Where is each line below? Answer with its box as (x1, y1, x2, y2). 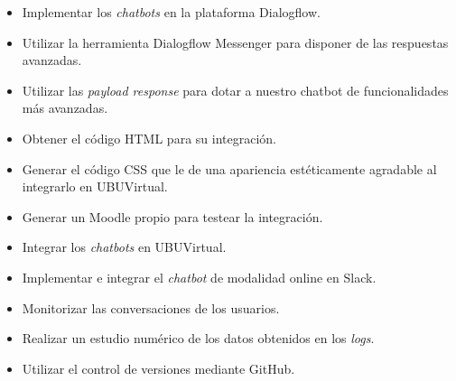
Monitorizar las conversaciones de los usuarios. (22, 298, 280, 317)
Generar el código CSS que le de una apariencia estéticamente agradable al (22, 159, 437, 178)
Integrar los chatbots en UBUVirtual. (22, 237, 227, 256)
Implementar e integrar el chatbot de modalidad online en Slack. (22, 267, 377, 286)
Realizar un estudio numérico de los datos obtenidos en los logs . (22, 329, 375, 348)
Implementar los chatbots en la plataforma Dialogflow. (22, 3, 321, 21)
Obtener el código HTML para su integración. (22, 128, 276, 147)
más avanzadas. (22, 98, 108, 117)
